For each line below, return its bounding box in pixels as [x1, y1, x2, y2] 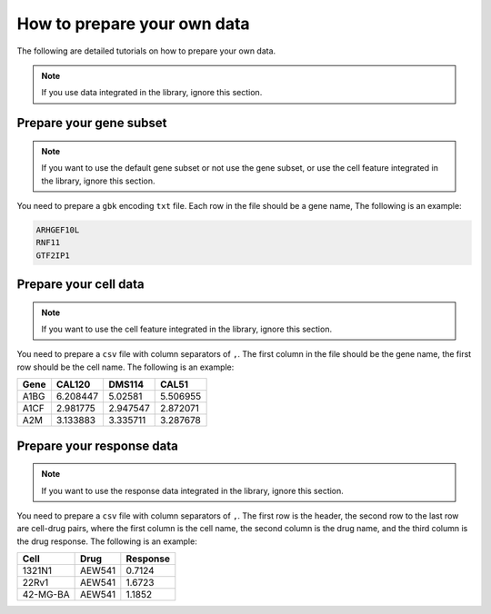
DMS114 [108, 378, 145, 391]
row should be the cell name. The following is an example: [16, 361, 235, 372]
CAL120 [55, 378, 91, 391]
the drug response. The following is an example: [16, 536, 197, 547]
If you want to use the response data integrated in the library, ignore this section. [41, 485, 345, 496]
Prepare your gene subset [16, 115, 167, 131]
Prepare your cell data [16, 277, 145, 292]
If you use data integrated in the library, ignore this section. [41, 87, 263, 98]
